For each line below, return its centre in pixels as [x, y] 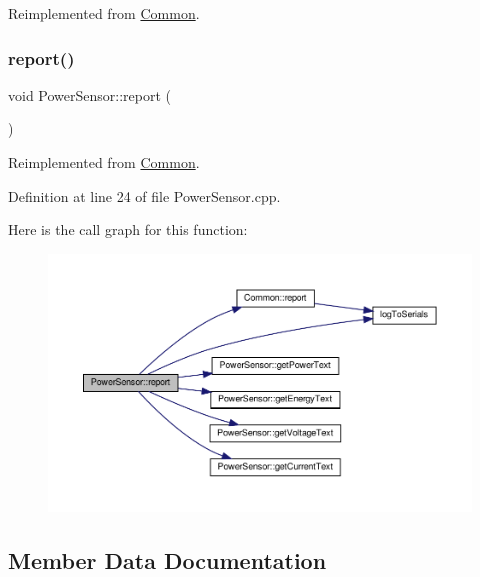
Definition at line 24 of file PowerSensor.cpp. [144, 195]
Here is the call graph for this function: [128, 229]
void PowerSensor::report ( [90, 94]
